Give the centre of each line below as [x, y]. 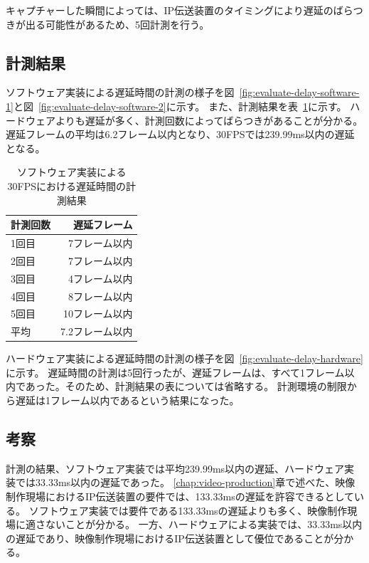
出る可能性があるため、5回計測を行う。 [117, 24]
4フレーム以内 [100, 278]
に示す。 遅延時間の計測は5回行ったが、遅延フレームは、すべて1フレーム [175, 372]
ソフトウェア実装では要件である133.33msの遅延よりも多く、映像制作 [188, 510]
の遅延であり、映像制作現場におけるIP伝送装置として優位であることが [170, 538]
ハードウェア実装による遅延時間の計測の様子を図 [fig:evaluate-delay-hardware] [184, 358]
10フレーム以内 [98, 314]
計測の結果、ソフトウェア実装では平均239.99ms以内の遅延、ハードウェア [175, 468]
